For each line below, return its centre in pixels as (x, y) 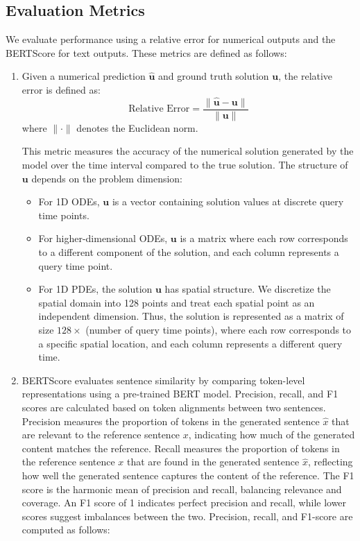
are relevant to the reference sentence (101, 435)
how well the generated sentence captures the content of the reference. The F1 (188, 475)
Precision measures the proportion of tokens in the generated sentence (171, 421)
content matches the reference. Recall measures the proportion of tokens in (181, 448)
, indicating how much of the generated (272, 435)
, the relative (306, 76)
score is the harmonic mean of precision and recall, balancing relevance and (182, 489)
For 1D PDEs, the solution (95, 289)
